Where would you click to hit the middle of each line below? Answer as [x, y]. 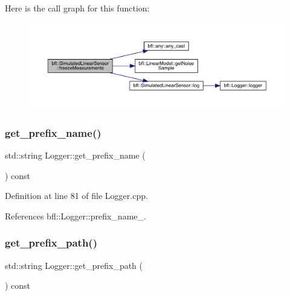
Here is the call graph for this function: [77, 8]
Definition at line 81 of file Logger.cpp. [76, 196]
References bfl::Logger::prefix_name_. [76, 216]
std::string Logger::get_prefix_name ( [75, 155]
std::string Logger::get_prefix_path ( [74, 265]
